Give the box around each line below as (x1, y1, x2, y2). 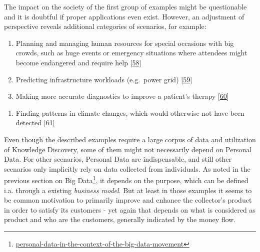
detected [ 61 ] (15, 117, 55, 128)
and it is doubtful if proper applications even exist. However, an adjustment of (4, 11, 244, 21)
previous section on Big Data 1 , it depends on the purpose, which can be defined (4, 174, 248, 185)
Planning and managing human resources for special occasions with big (15, 37, 234, 48)
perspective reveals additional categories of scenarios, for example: (4, 21, 206, 31)
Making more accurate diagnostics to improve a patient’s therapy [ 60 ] (15, 91, 229, 101)
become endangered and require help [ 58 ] (15, 57, 141, 67)
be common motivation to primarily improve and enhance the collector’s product (4, 195, 252, 205)
